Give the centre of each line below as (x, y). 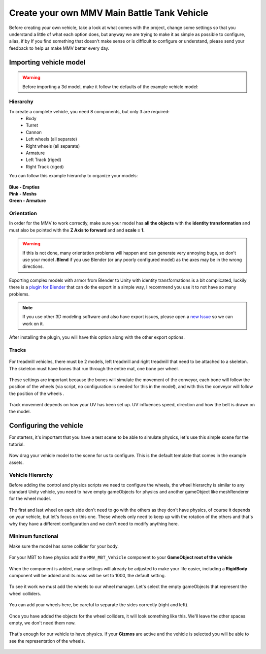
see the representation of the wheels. (47, 641)
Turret (32, 125)
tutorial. (17, 444)
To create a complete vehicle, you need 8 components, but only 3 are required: (89, 111)
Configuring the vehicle (46, 426)
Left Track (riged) (44, 160)
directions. (33, 266)
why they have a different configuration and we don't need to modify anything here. (94, 523)
